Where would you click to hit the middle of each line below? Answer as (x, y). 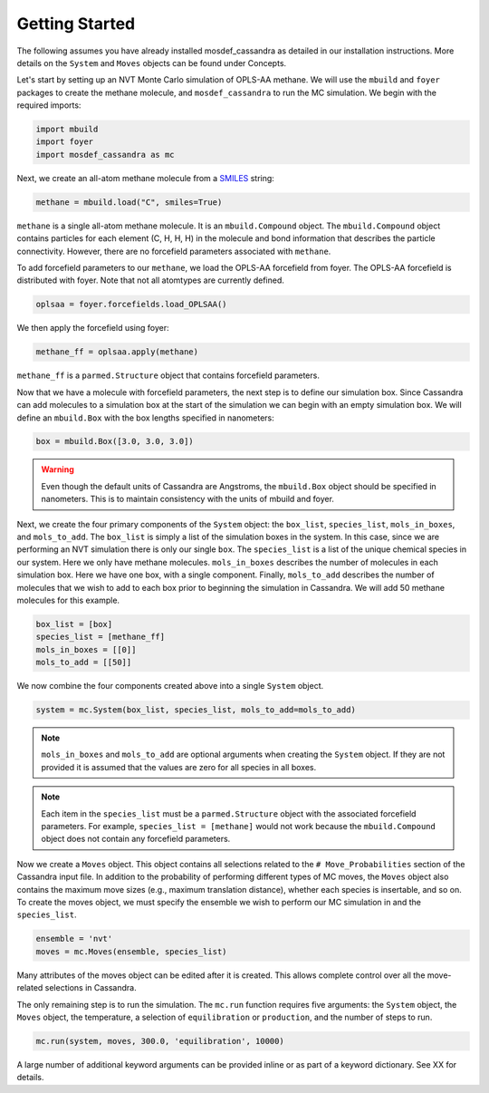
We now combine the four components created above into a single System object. (170, 686)
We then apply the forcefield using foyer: (93, 328)
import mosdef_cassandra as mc (105, 155)
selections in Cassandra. (91, 988)
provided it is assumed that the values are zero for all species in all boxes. (179, 767)
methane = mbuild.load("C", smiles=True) (129, 202)
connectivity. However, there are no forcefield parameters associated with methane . (174, 251)
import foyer (65, 142)
